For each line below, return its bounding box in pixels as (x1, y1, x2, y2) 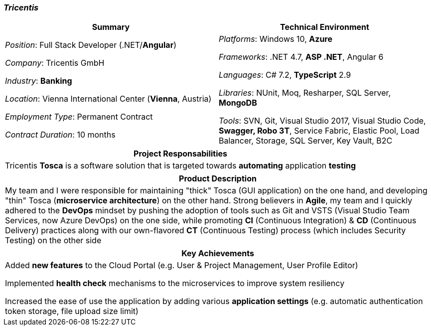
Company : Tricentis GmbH (5, 58, 105, 68)
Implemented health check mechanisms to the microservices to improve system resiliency (5, 278, 345, 289)
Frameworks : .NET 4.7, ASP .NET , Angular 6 (219, 52, 384, 62)
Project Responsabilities (134, 149, 228, 159)
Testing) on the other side (5, 235, 102, 246)
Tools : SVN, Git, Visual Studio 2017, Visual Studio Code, (219, 116, 426, 126)
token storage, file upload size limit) (5, 306, 139, 317)
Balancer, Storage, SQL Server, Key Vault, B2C (219, 136, 393, 146)
